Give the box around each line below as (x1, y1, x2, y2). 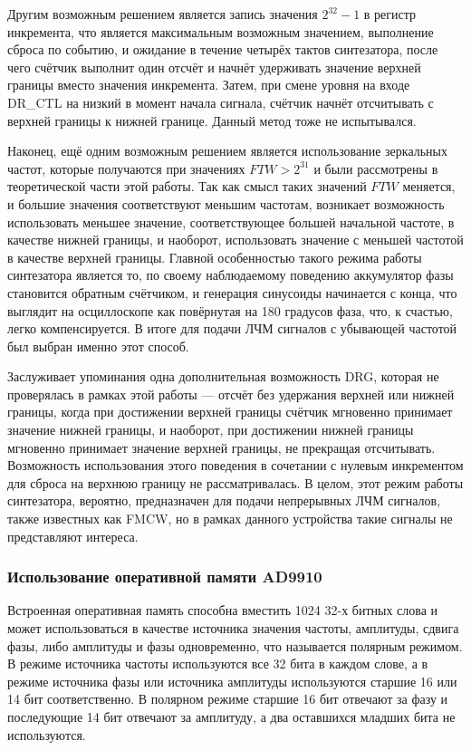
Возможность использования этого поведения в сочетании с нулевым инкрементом (7, 456, 464, 475)
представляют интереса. (7, 526, 139, 545)
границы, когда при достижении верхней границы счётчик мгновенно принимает (7, 402, 453, 421)
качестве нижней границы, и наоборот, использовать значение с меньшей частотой (7, 230, 464, 249)
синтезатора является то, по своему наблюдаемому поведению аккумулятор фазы (7, 265, 454, 284)
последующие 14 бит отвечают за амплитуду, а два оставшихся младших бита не (7, 707, 456, 726)
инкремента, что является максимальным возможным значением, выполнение (7, 22, 434, 41)
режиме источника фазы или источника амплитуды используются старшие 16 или (7, 671, 457, 690)
